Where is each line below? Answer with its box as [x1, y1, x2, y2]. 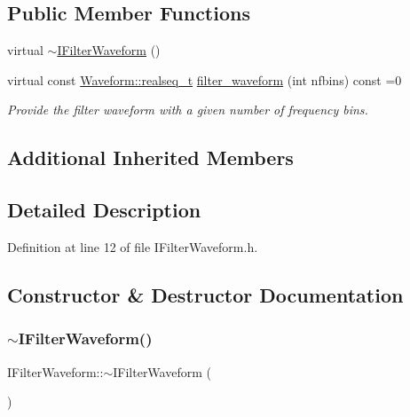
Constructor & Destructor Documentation [7, 280, 404, 308]
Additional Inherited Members [7, 144, 294, 171]
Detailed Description [7, 196, 201, 224]
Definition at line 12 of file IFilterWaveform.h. [7, 237, 258, 256]
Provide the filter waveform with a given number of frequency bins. [7, 100, 368, 119]
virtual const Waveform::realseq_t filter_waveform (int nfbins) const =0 [7, 70, 402, 89]
